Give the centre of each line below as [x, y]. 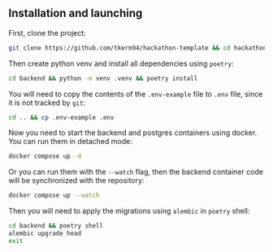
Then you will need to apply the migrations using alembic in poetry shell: [129, 211]
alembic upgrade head [45, 234]
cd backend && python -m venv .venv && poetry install [103, 78]
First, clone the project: [48, 33]
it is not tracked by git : [47, 102]
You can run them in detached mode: [70, 141]
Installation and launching [76, 13]
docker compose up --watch [54, 196]
